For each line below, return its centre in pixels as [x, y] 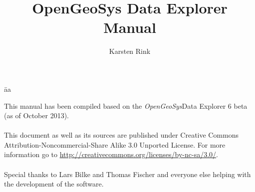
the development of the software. [54, 184]
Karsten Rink [130, 51]
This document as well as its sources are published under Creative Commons [122, 135]
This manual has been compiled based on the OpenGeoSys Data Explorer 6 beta [126, 105]
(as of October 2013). [37, 115]
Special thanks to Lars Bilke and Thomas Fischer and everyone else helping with [127, 174]
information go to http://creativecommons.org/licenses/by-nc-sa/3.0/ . [111, 154]
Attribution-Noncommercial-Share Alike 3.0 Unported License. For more [115, 144]
